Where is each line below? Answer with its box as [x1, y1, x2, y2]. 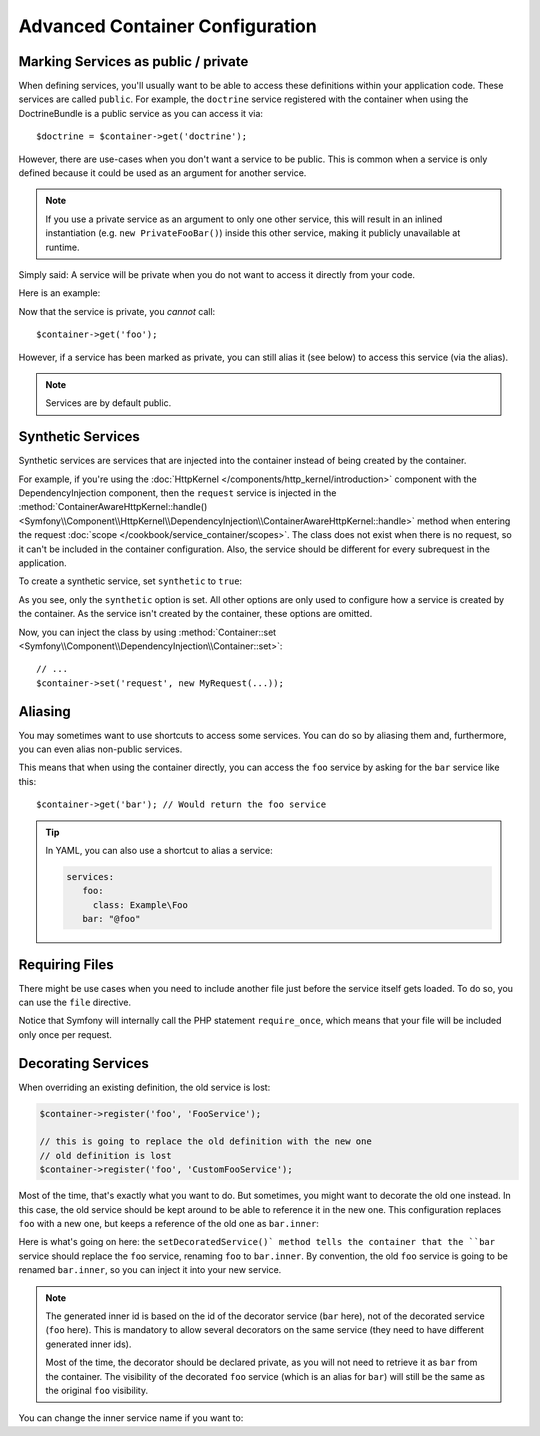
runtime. [45, 241, 80, 253]
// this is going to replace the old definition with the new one [39, 1136, 372, 1147]
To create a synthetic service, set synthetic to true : [18, 575, 243, 587]
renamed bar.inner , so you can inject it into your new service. [18, 1264, 282, 1276]
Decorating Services [18, 1055, 150, 1072]
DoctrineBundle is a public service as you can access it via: [18, 107, 264, 119]
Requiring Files [18, 956, 114, 973]
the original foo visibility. [45, 1384, 149, 1396]
